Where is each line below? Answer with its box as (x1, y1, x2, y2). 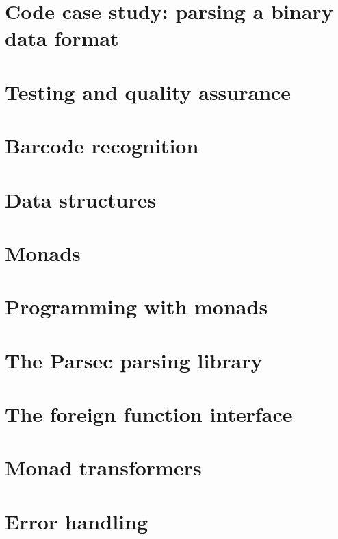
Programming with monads (5, 292, 268, 321)
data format (5, 24, 119, 52)
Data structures (5, 185, 157, 213)
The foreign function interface (5, 400, 293, 427)
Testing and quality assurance (5, 77, 291, 105)
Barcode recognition (5, 131, 199, 160)
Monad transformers (5, 453, 202, 481)
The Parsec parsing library (5, 346, 263, 374)
